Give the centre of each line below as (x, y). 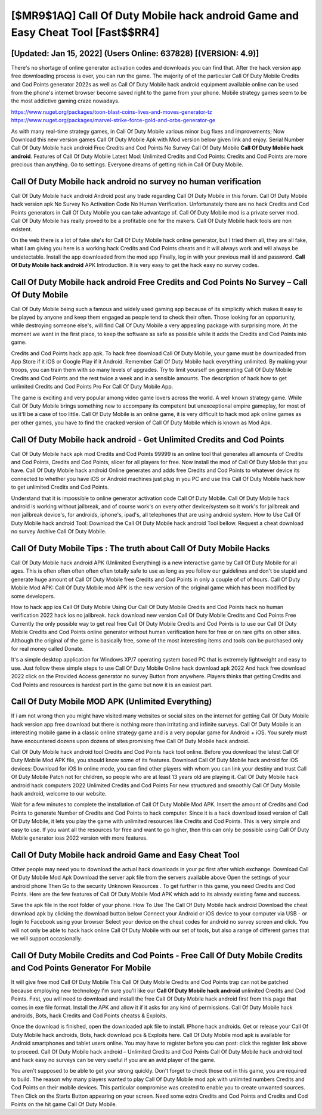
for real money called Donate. (47, 649)
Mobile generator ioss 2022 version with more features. (80, 838)
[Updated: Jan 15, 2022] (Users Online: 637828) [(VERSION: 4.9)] (135, 53)
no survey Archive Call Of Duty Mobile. (59, 532)
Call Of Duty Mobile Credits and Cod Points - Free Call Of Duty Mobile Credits (157, 956)
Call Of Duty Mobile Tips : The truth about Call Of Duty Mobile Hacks (140, 549)
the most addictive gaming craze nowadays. (65, 101)
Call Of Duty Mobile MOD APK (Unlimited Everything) (112, 702)
